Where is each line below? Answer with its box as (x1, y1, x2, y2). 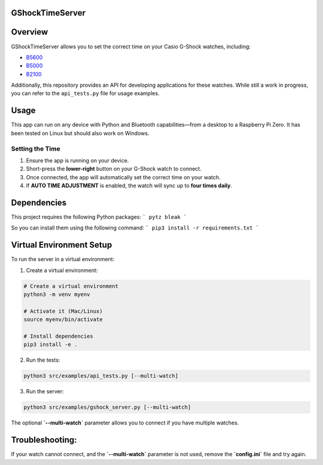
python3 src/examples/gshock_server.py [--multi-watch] (23, 404, 191, 411)
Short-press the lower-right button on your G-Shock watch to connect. (26, 165, 202, 173)
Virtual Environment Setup (11, 240, 112, 250)
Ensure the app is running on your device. (26, 157, 129, 164)
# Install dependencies (23, 333, 94, 340)
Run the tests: (26, 356, 60, 364)
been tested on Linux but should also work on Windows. (11, 129, 150, 137)
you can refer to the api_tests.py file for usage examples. (11, 90, 160, 97)
